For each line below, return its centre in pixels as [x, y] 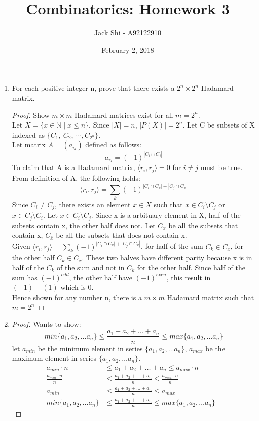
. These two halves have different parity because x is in [167, 257]
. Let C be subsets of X [219, 125]
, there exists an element [93, 204]
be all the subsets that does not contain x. [121, 235]
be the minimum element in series [90, 348]
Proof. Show [31, 115]
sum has [25, 277]
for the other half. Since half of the [191, 267]
